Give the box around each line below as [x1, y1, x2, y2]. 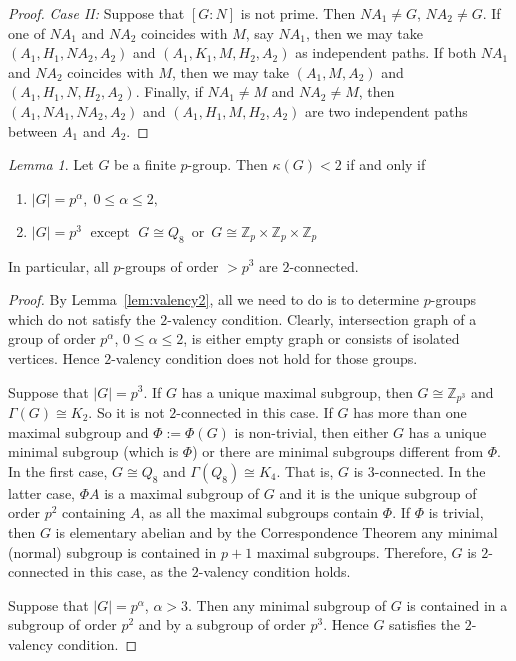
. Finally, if [135, 81, 203, 102]
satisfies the [389, 614, 461, 635]
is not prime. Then [240, 3, 356, 23]
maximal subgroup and [8, 421, 149, 442]
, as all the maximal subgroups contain [140, 502, 379, 523]
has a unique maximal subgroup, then [181, 381, 413, 402]
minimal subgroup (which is [8, 441, 179, 462]
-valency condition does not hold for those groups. [111, 347, 418, 368]
